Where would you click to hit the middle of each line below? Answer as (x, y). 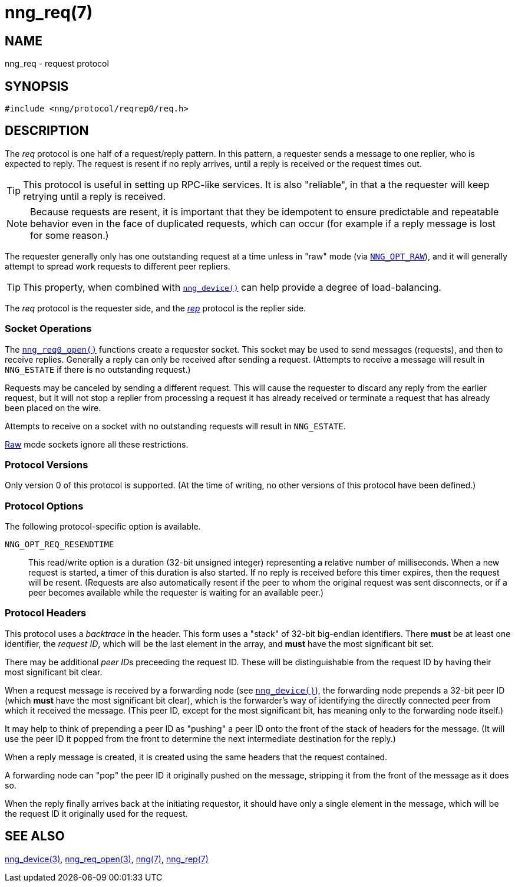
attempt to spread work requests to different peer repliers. (118, 266)
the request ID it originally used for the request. (96, 813)
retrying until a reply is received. (95, 196)
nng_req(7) (49, 12)
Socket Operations (48, 329)
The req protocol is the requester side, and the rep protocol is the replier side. (156, 308)
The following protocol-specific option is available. (103, 527)
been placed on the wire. (53, 408)
